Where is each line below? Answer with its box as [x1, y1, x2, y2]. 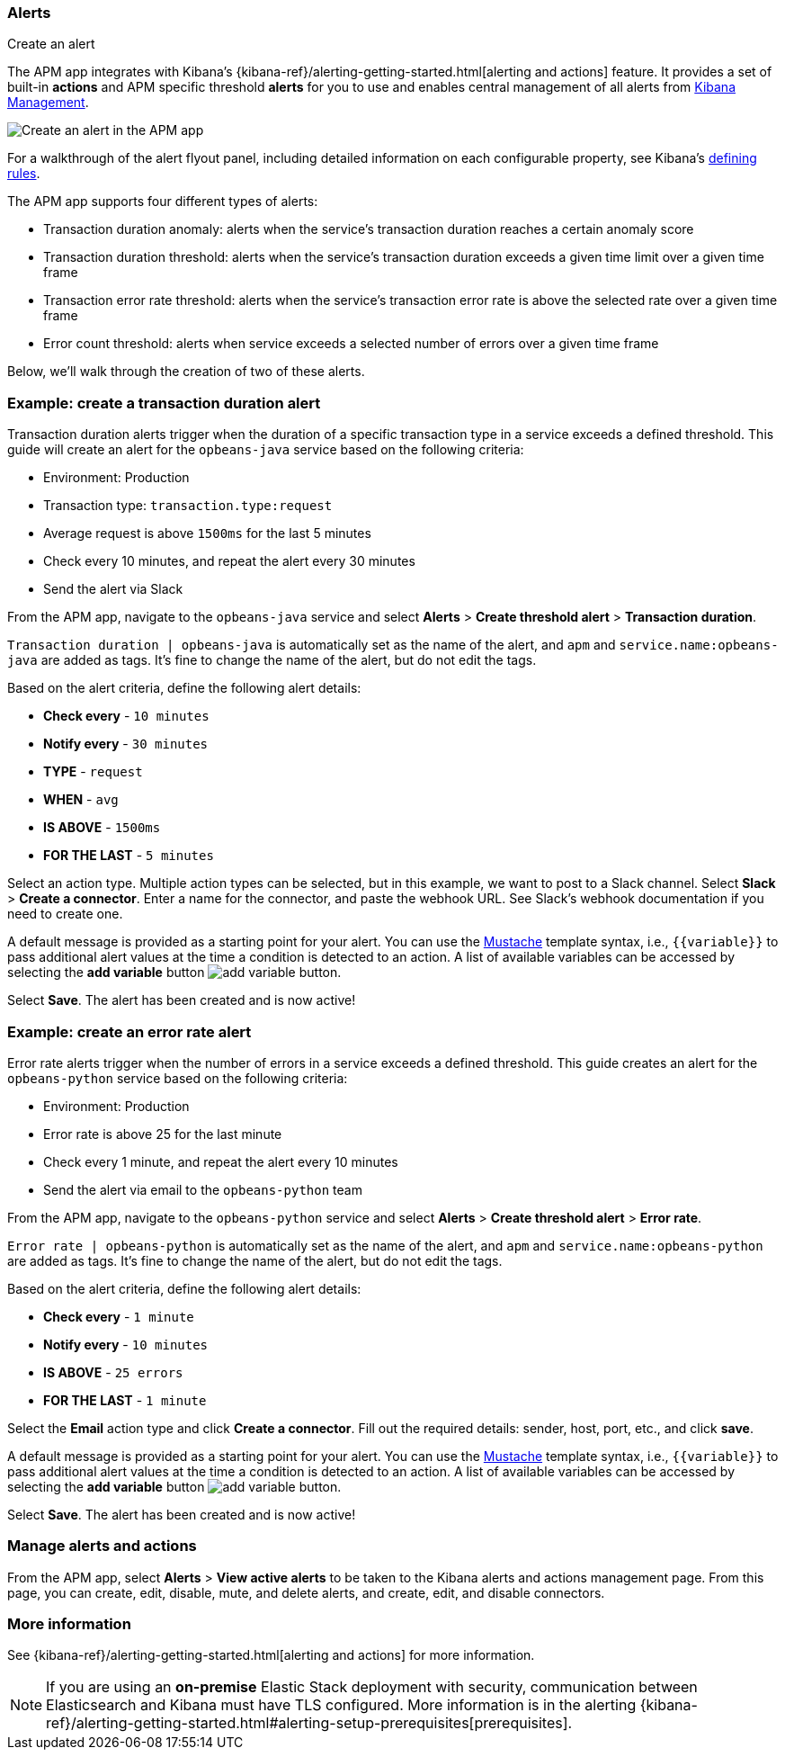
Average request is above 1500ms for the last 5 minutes [43, 525, 371, 542]
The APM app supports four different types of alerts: [7, 193, 318, 210]
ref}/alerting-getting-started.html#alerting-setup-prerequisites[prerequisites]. [46, 1714, 573, 1733]
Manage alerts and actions [7, 1537, 197, 1555]
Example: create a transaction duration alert [7, 393, 321, 412]
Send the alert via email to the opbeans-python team [43, 1181, 362, 1197]
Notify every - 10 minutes [43, 1336, 209, 1352]
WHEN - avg [43, 792, 119, 808]
